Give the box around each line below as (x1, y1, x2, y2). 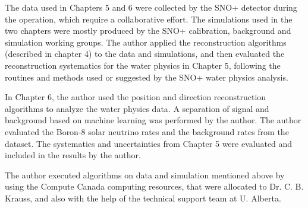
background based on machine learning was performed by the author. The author (5, 114, 301, 126)
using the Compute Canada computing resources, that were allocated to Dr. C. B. (5, 180, 304, 193)
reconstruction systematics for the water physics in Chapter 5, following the (5, 59, 281, 71)
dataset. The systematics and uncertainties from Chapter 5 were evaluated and (5, 137, 293, 149)
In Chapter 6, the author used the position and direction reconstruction (5, 91, 266, 103)
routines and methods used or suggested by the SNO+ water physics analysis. (5, 71, 288, 83)
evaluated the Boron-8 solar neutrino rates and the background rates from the (5, 125, 289, 137)
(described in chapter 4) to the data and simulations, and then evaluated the (5, 47, 285, 60)
